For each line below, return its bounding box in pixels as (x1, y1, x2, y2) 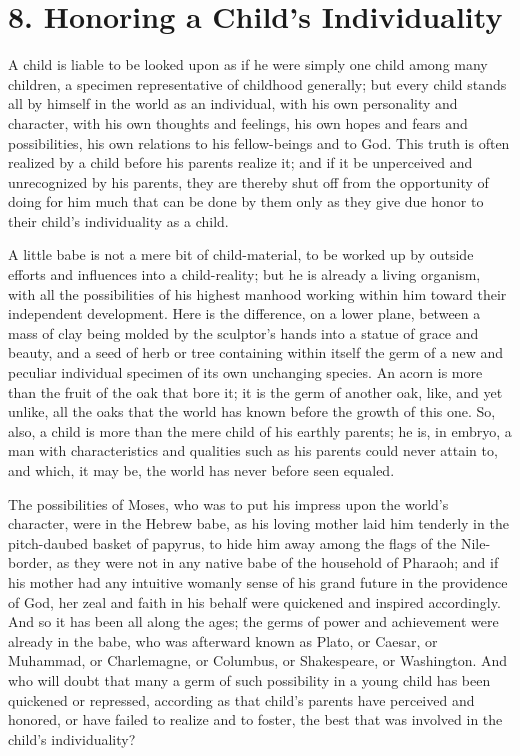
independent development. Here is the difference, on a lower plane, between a (8, 303, 481, 324)
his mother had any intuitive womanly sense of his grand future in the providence (8, 571, 508, 592)
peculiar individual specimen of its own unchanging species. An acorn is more (8, 362, 483, 383)
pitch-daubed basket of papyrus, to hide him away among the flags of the (8, 532, 457, 553)
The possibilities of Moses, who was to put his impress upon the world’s (8, 493, 449, 514)
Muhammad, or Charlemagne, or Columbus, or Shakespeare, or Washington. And (8, 650, 508, 671)
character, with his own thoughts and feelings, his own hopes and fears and (8, 112, 468, 133)
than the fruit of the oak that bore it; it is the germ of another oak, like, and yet (8, 381, 503, 402)
